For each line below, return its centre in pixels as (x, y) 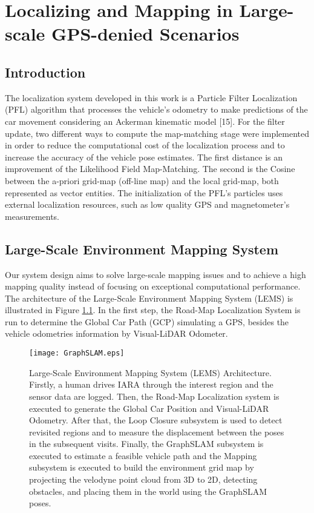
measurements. (32, 216)
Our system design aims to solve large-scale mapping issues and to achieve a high (155, 274)
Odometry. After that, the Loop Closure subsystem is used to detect (156, 420)
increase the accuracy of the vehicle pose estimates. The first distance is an (144, 157)
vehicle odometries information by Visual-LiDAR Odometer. (116, 333)
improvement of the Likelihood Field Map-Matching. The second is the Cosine (150, 169)
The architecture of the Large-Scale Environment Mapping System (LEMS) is (149, 298)
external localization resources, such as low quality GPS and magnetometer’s (147, 204)
